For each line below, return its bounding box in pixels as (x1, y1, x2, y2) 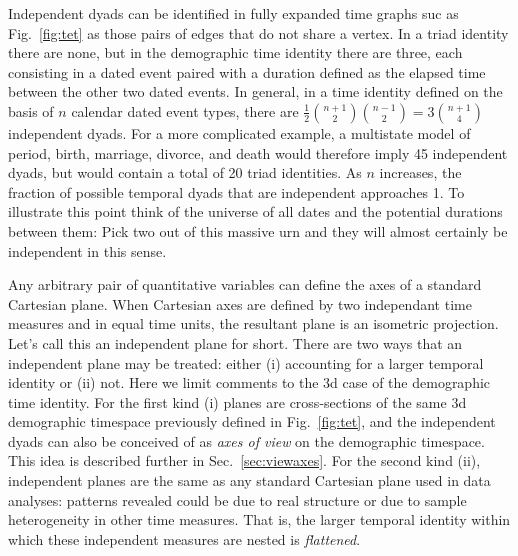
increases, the (379, 162, 462, 183)
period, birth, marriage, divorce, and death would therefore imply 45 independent (8, 142, 508, 163)
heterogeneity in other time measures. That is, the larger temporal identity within (8, 509, 511, 530)
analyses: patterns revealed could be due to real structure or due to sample (8, 489, 467, 510)
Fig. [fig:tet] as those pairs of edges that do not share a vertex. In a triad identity (8, 22, 509, 43)
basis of (8, 100, 54, 121)
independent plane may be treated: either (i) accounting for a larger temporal (8, 352, 484, 373)
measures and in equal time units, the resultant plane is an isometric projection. (8, 313, 499, 334)
